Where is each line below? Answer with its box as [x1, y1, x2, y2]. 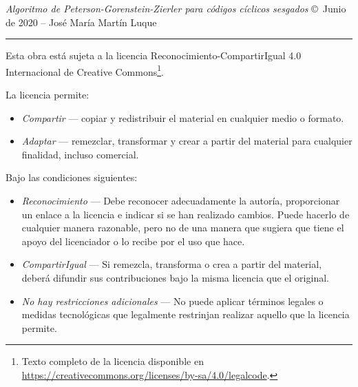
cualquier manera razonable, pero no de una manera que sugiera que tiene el [21, 220, 344, 235]
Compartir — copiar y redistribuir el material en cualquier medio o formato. [21, 110, 344, 125]
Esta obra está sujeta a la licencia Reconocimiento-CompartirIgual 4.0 [6, 48, 302, 63]
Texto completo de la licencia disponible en [21, 354, 204, 368]
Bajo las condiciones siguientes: [6, 170, 138, 185]
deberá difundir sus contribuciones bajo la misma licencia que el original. [21, 270, 329, 284]
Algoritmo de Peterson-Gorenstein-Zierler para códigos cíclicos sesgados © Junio [6, 1, 346, 15]
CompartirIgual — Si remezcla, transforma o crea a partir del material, [21, 257, 322, 271]
